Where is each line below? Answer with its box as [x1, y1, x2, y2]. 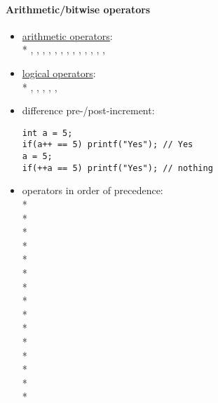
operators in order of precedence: [22, 183, 163, 198]
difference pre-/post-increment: [22, 103, 155, 118]
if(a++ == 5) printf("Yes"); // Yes [22, 139, 193, 150]
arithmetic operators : [22, 28, 113, 43]
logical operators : [22, 65, 96, 80]
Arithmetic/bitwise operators [6, 1, 151, 16]
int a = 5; [22, 128, 73, 138]
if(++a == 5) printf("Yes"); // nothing [22, 163, 213, 173]
